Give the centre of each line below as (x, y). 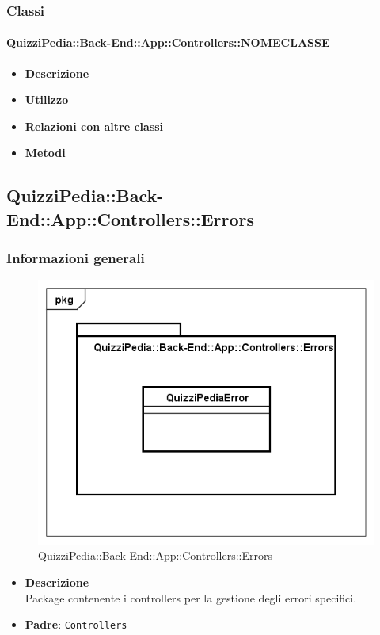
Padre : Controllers (76, 624)
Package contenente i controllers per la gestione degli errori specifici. (191, 597)
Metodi (45, 153)
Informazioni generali (76, 258)
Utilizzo (47, 99)
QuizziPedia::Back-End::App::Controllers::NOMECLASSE (168, 42)
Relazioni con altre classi (94, 126)
